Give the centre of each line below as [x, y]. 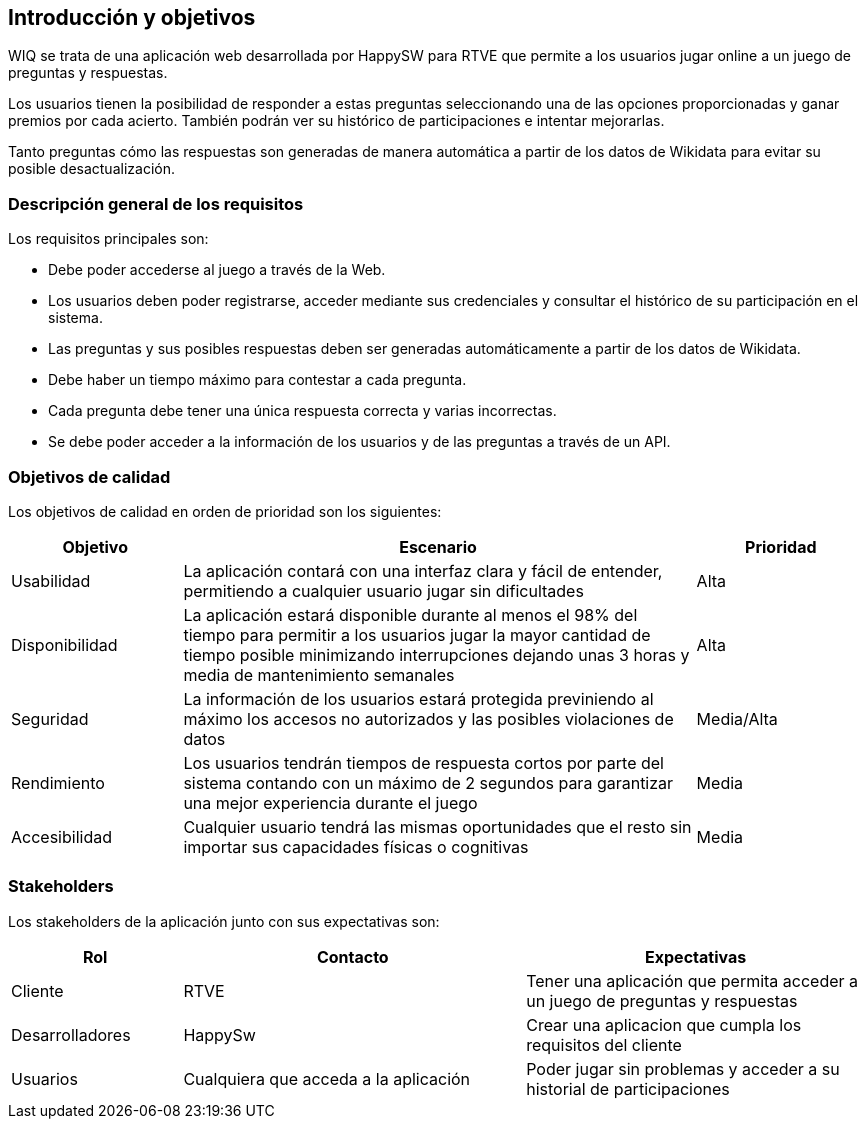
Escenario [438, 546]
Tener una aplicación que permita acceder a [692, 980]
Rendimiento [58, 782]
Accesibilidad [61, 836]
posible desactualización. [91, 169]
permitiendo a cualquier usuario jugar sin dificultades [383, 590]
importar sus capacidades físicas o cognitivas [356, 846]
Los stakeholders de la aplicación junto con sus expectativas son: [224, 921]
